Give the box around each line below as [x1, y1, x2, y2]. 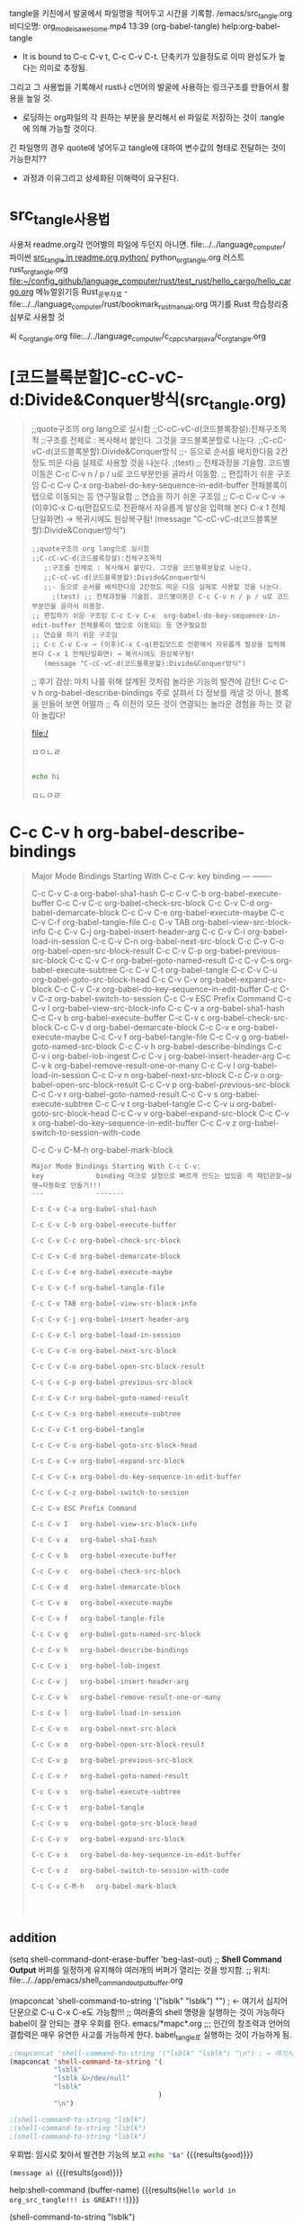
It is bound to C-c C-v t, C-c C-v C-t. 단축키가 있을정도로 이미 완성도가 [22, 50, 277, 61]
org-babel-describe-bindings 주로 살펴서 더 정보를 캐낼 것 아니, [44, 688, 272, 698]
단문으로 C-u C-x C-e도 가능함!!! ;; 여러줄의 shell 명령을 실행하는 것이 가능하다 [9, 2006, 286, 2018]
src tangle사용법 [9, 204, 111, 228]
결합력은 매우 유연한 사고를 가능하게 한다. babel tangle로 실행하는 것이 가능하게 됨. [9, 2028, 292, 2042]
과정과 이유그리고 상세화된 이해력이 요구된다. [22, 172, 180, 183]
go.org [9, 286, 34, 297]
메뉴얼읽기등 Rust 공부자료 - [35, 286, 129, 299]
